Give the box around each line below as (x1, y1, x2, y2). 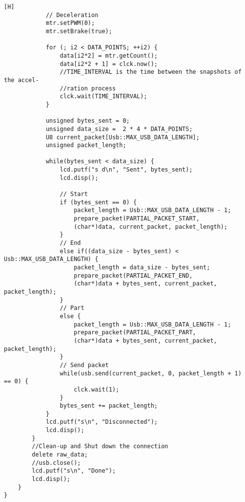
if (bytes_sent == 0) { (60, 198, 137, 206)
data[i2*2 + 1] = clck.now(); (60, 60, 158, 67)
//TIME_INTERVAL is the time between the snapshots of (60, 68, 242, 76)
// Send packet (60, 361, 109, 369)
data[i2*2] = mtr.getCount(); (60, 52, 158, 59)
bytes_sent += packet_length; (60, 402, 158, 410)
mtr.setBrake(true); (45, 27, 112, 35)
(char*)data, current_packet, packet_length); (74, 223, 228, 230)
